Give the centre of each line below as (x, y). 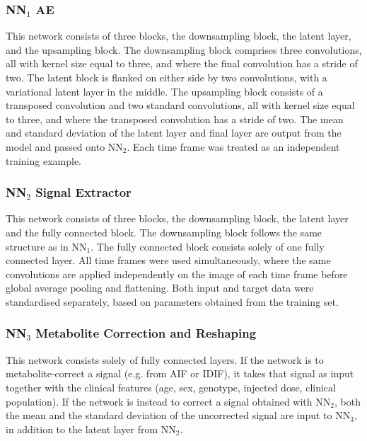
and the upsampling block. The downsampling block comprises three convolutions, (184, 49)
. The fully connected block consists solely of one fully (208, 246)
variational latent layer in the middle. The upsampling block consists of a (164, 91)
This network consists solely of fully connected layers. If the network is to (165, 359)
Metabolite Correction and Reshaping (146, 333)
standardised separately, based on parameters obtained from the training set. (172, 301)
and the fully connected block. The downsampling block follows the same (164, 232)
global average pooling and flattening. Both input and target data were (160, 288)
